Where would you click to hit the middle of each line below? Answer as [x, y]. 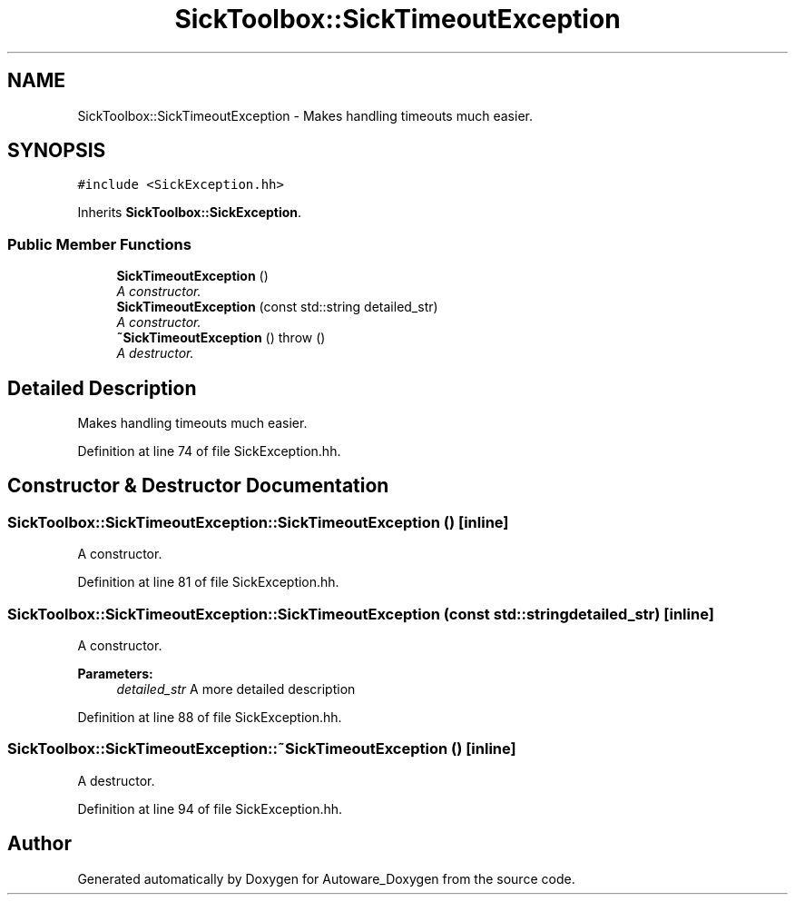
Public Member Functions [99, 244]
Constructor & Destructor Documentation [198, 486]
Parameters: [115, 674]
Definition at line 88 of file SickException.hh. [210, 717]
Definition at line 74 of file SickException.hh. [209, 451]
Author [39, 844]
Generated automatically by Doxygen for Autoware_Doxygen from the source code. [326, 878]
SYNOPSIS [57, 151]
